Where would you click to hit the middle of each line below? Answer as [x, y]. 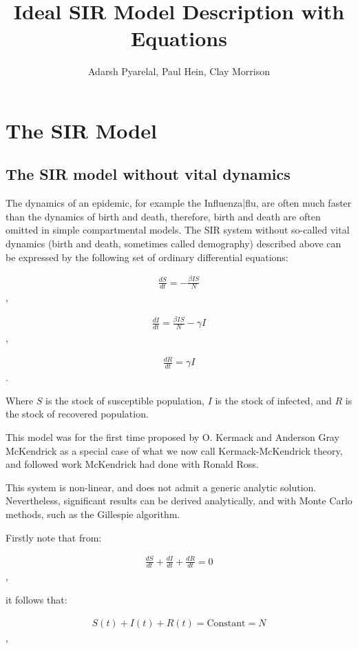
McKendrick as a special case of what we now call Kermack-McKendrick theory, [174, 450]
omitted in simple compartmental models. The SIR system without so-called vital [178, 230]
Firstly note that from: [54, 537]
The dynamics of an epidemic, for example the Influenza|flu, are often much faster [179, 203]
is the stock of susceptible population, [125, 400]
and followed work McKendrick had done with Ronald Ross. [132, 464]
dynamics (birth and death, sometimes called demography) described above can [173, 244]
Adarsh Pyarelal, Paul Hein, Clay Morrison [179, 71]
